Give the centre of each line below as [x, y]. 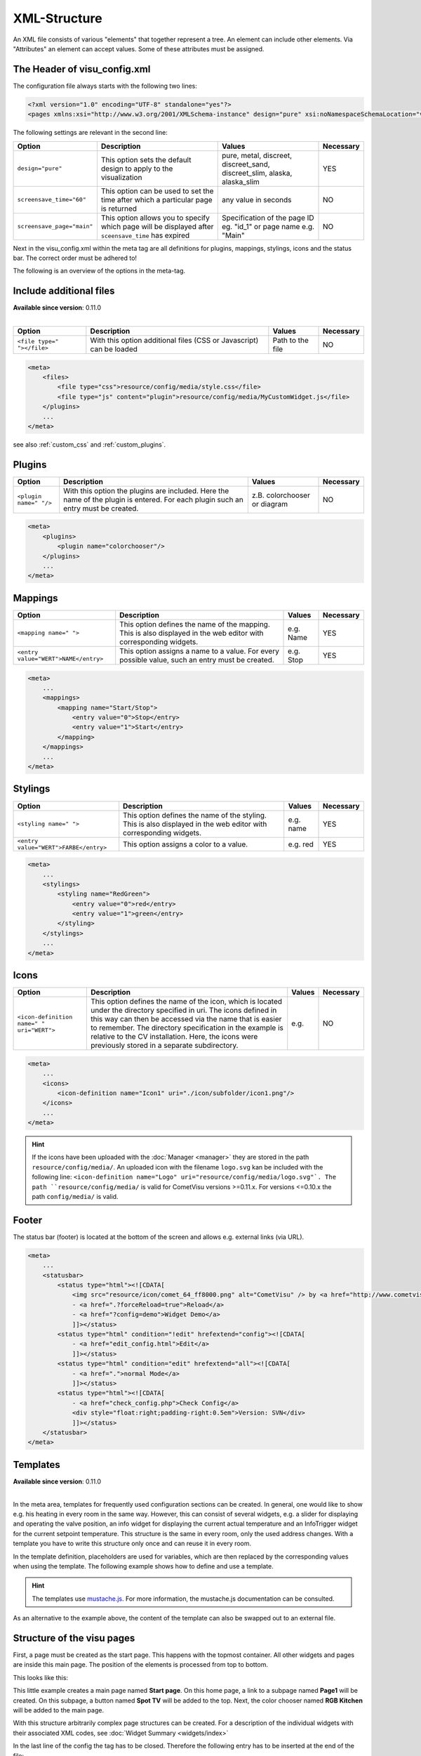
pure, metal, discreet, [257, 155]
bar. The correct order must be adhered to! [75, 258]
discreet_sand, [246, 164]
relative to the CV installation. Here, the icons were [174, 1037]
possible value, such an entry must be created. [197, 660]
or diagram [269, 504]
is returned [119, 209]
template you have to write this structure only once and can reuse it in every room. [132, 1544]
